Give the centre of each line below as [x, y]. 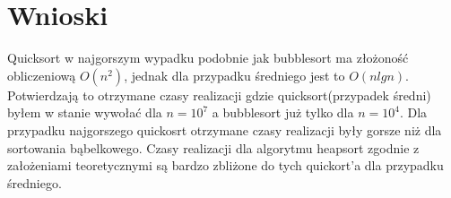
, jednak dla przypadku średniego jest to [234, 75]
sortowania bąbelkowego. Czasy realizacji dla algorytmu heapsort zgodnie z [213, 147]
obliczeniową [42, 75]
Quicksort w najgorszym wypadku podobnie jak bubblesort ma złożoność [208, 58]
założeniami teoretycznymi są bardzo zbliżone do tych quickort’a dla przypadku [225, 165]
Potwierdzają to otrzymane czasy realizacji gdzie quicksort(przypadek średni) [219, 95]
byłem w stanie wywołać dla [85, 112]
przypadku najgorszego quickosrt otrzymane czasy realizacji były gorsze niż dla [225, 129]
